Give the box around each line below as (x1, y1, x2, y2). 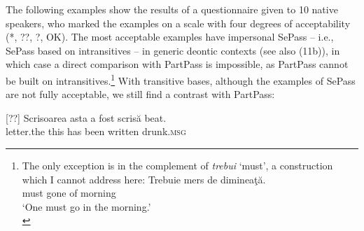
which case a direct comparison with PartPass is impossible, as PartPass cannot (6, 57, 349, 71)
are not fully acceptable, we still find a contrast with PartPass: (6, 87, 275, 101)
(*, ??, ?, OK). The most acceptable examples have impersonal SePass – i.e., (6, 29, 334, 44)
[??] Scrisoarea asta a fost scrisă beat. (6, 110, 167, 125)
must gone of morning (22, 185, 116, 200)
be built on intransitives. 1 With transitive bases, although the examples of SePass (6, 71, 356, 87)
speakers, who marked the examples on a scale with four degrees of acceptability (6, 15, 351, 30)
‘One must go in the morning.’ (22, 199, 151, 213)
